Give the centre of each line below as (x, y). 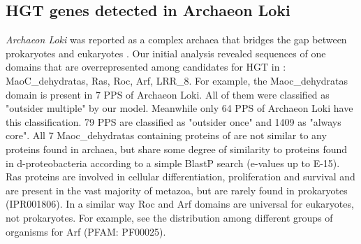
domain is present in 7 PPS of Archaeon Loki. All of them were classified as (168, 94)
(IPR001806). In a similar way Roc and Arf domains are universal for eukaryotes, (180, 204)
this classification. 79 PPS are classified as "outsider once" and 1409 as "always (174, 121)
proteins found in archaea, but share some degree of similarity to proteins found (177, 149)
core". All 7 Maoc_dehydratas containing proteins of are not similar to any (166, 135)
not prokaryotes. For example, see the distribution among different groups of (169, 217)
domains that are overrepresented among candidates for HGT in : (146, 67)
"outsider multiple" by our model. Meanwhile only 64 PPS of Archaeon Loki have (179, 108)
